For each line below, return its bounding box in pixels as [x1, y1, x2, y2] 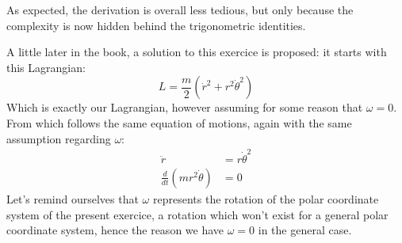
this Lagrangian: [6, 59, 86, 75]
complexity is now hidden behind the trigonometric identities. [6, 17, 306, 33]
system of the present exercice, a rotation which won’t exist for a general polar [6, 206, 389, 222]
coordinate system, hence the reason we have [6, 222, 224, 238]
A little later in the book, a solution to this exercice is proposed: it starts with [6, 44, 387, 60]
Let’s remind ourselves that [6, 190, 139, 207]
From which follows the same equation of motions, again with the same [6, 114, 352, 131]
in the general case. [258, 222, 352, 238]
